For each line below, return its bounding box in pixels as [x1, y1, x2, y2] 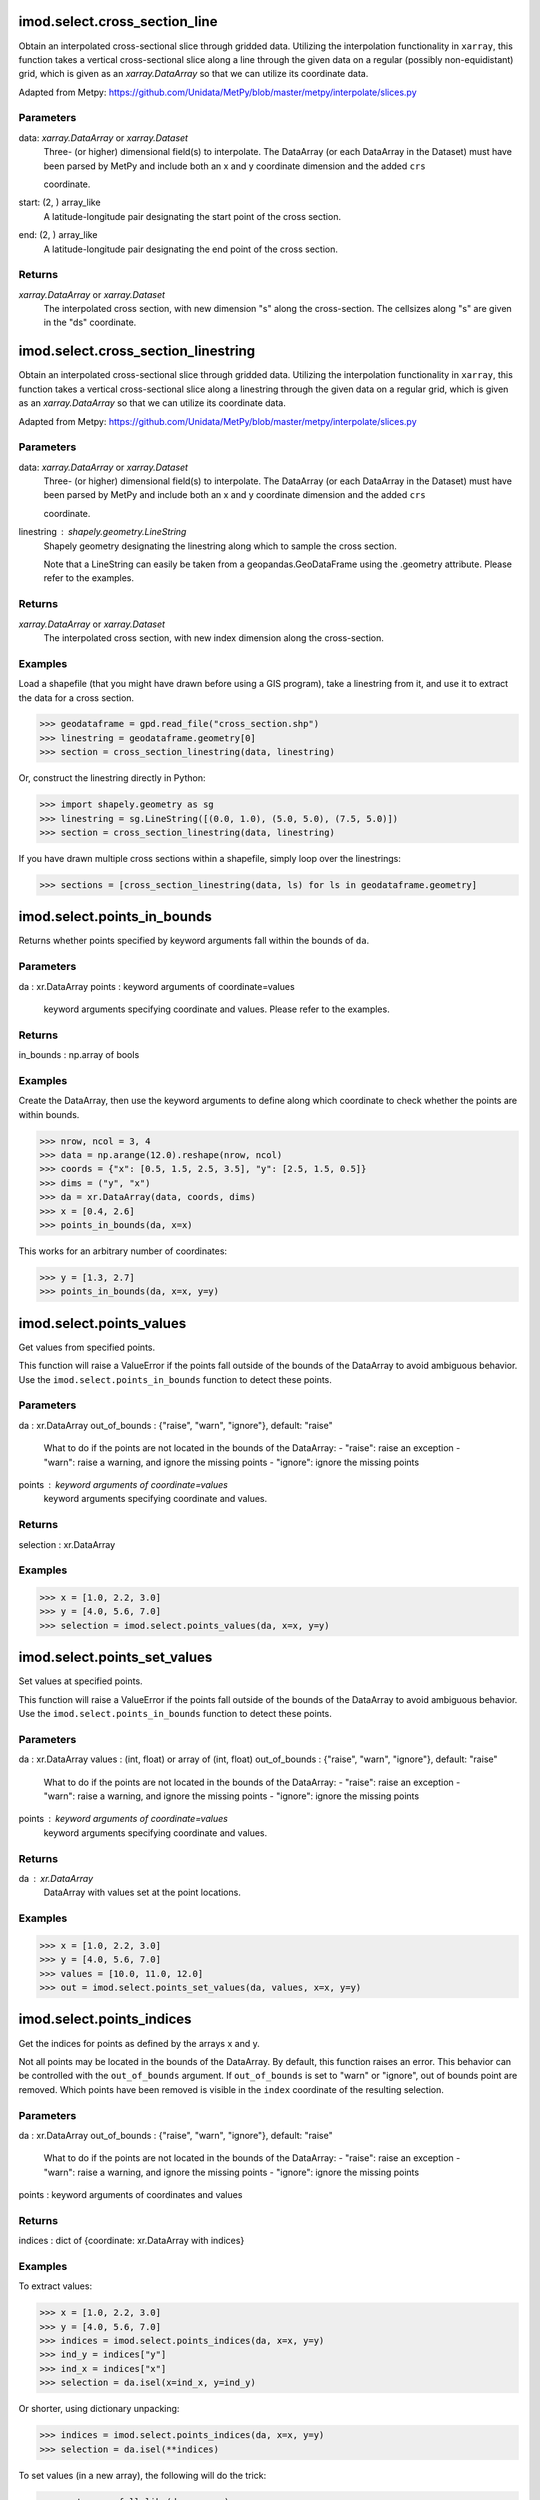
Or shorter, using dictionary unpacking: [18, 2403, 180, 2415]
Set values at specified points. [18, 1675, 144, 1687]
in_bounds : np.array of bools [18, 1049, 140, 1061]
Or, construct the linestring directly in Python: [18, 772, 206, 784]
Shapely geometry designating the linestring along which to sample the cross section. [43, 540, 397, 552]
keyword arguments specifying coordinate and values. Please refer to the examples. [43, 1003, 390, 1015]
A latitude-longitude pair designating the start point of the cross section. [43, 210, 342, 222]
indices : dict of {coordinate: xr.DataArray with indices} [18, 2235, 245, 2247]
